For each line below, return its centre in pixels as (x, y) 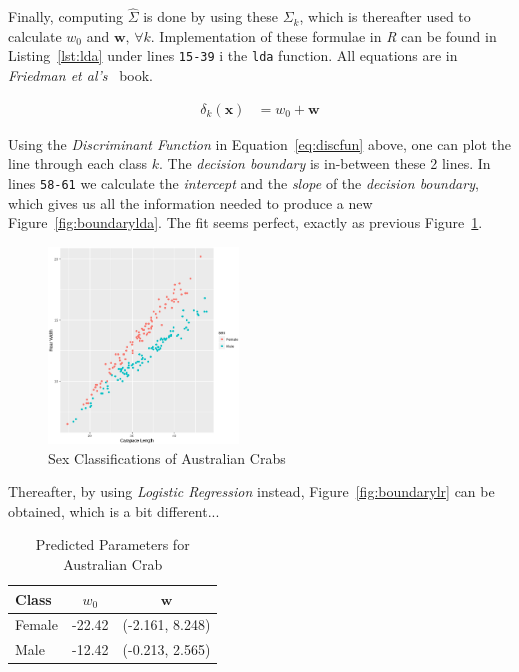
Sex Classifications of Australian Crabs (167, 457)
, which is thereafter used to (385, 16)
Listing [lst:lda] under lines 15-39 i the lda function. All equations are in (233, 55)
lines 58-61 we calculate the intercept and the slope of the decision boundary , (243, 182)
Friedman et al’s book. (81, 75)
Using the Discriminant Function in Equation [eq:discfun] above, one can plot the (260, 143)
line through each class (78, 163)
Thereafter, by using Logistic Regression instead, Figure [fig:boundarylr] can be (251, 491)
